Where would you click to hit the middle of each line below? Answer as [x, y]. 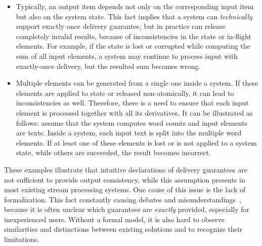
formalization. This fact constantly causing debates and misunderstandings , [123, 199]
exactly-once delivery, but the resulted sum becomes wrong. [108, 66]
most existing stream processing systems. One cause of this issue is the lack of [125, 189]
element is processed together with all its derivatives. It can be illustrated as [134, 112]
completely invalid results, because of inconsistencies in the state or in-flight [134, 36]
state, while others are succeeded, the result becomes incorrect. [113, 152]
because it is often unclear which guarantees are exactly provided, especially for [127, 209]
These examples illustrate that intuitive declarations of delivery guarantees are [126, 169]
